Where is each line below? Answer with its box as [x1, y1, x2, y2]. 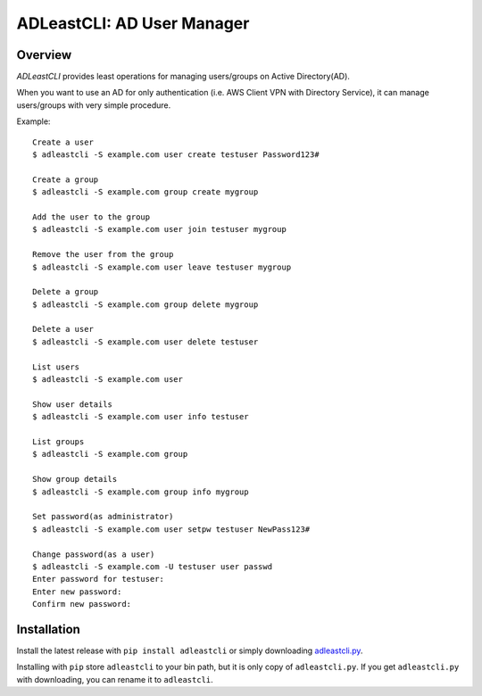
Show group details [32, 474, 118, 485]
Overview [16, 47, 72, 62]
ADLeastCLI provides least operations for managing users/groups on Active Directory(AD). [16, 71, 350, 82]
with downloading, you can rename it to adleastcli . [16, 674, 213, 684]
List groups [32, 437, 85, 446]
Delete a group [32, 286, 99, 297]
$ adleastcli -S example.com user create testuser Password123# [32, 150, 320, 160]
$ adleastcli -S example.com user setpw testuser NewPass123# [32, 524, 311, 534]
